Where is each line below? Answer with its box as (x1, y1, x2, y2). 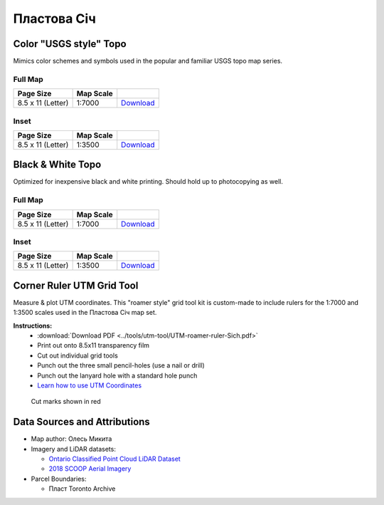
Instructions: (13, 321, 53, 330)
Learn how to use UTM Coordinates (37, 381, 142, 390)
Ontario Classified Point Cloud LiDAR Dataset (48, 454, 181, 463)
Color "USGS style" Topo (13, 38, 127, 50)
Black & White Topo (13, 159, 102, 171)
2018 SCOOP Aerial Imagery (48, 464, 132, 473)
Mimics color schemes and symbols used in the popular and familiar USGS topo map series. (13, 57, 283, 66)
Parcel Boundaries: (31, 474, 87, 483)
